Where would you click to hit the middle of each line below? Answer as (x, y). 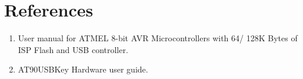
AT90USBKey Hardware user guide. (83, 69)
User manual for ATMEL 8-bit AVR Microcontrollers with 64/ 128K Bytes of (158, 38)
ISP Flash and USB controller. (73, 49)
